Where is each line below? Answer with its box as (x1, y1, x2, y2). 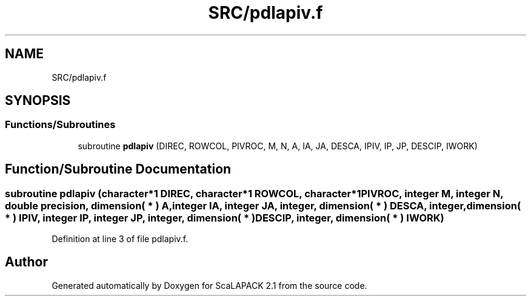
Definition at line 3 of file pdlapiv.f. (52, 234, 189, 245)
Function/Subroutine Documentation (5, 161, 232, 177)
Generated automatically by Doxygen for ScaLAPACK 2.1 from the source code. (52, 280, 367, 291)
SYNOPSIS (5, 93, 71, 109)
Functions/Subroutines (5, 118, 116, 131)
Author (5, 254, 48, 270)
